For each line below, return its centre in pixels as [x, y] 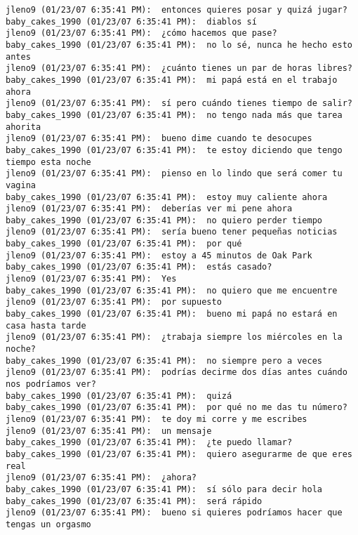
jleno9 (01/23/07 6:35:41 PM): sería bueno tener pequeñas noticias [172, 232]
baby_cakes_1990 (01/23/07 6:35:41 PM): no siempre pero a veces [164, 361]
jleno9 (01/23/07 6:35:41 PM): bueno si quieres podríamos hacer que [174, 513]
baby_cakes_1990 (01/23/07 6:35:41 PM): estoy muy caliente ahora [167, 197]
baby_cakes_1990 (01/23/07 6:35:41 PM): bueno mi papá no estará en [172, 314]
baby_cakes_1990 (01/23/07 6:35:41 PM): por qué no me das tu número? [177, 408]
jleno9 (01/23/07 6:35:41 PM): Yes [91, 279]
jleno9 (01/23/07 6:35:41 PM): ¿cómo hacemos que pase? [141, 33]
